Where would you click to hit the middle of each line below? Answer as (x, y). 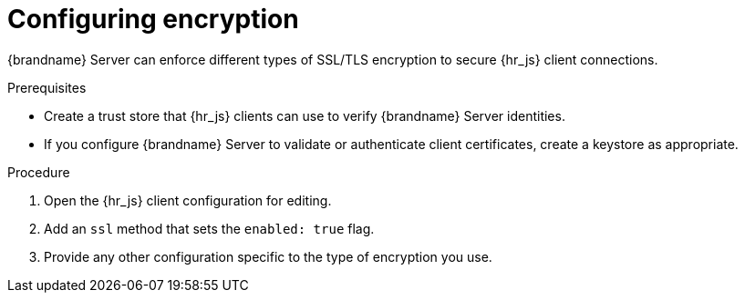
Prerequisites (47, 87)
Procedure (39, 172)
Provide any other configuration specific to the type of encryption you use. (268, 256)
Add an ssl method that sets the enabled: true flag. (209, 228)
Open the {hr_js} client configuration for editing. (188, 200)
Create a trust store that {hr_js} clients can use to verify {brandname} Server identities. (305, 115)
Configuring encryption (153, 19)
